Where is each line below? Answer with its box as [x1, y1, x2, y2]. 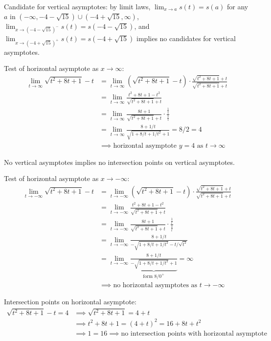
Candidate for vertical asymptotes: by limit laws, [4, 1, 151, 11]
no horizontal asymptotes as [113, 282, 198, 289]
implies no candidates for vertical [136, 33, 236, 43]
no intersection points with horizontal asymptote [121, 330, 267, 338]
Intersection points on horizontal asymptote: [4, 296, 136, 307]
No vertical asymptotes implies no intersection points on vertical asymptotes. [4, 157, 235, 167]
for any [227, 1, 248, 11]
